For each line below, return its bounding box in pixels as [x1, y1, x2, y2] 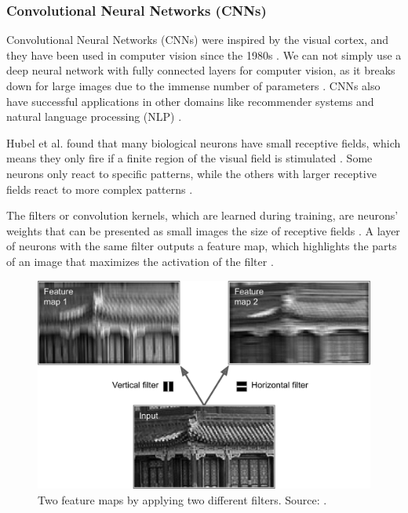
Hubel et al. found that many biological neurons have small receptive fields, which [6, 134, 401, 151]
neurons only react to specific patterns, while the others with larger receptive [6, 165, 377, 181]
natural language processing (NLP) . [6, 108, 182, 125]
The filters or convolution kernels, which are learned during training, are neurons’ [6, 207, 399, 224]
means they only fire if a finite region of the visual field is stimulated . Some [6, 150, 373, 166]
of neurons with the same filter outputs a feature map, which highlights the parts [6, 238, 397, 254]
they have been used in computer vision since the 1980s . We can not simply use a [6, 46, 402, 63]
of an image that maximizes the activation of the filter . [6, 253, 274, 269]
